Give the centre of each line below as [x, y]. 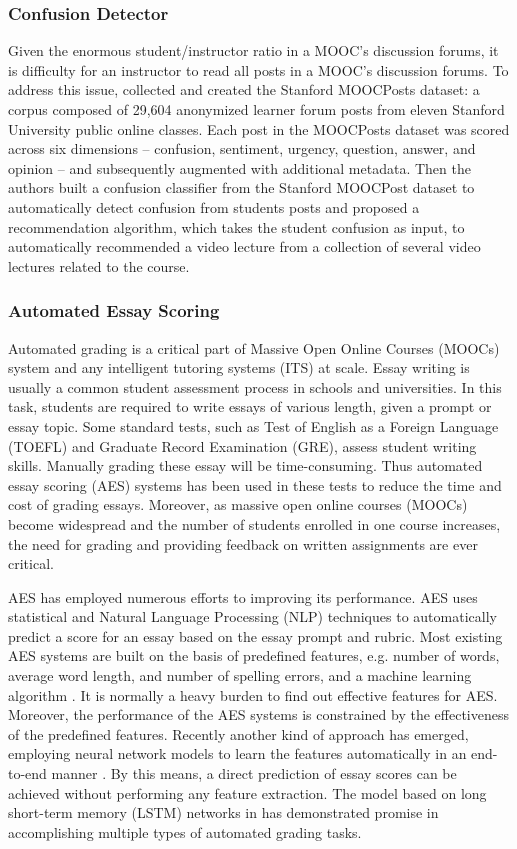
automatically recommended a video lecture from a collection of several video [244, 246]
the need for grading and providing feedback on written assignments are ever [243, 543]
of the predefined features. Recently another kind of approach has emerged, [238, 733]
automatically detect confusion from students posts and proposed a [214, 206]
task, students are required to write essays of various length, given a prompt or [250, 406]
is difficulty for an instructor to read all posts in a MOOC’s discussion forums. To [258, 69]
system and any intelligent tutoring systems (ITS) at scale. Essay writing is [239, 367]
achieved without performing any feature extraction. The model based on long [247, 792]
